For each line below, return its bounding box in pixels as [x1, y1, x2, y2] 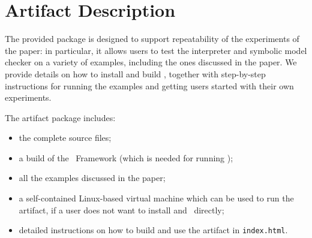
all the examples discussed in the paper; [19, 171, 166, 184]
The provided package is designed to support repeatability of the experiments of [5, 32, 299, 45]
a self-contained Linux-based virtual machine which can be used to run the [19, 192, 294, 204]
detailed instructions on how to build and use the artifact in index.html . [19, 224, 288, 236]
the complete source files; [19, 131, 112, 144]
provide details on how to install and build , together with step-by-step [5, 67, 266, 80]
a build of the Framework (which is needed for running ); [19, 151, 233, 164]
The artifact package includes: [5, 111, 116, 123]
